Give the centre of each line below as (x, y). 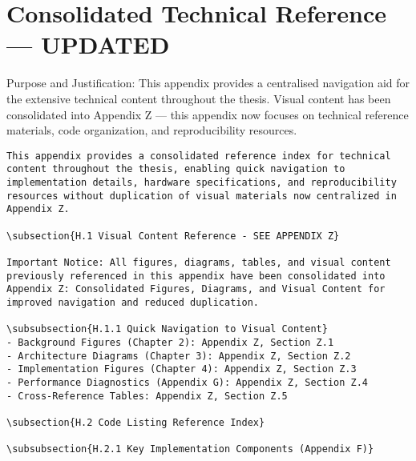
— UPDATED (88, 44)
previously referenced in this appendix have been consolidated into (196, 276)
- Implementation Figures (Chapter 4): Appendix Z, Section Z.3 (182, 369)
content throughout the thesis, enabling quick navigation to (176, 169)
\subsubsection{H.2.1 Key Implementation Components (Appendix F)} (190, 449)
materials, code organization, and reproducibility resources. (152, 130)
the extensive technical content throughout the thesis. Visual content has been (199, 98)
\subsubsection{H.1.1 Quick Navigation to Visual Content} (167, 329)
